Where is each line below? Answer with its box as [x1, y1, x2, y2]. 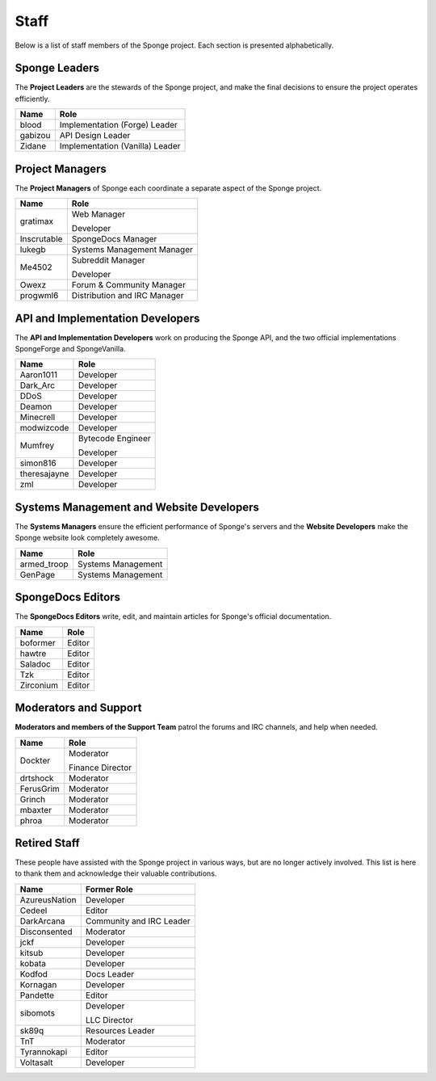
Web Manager [71, 208, 125, 220]
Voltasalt [19, 1057, 53, 1068]
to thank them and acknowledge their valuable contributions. [15, 869, 217, 878]
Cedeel [19, 905, 48, 916]
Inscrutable [19, 233, 63, 245]
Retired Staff [15, 836, 80, 850]
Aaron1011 [19, 369, 58, 381]
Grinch [19, 793, 46, 805]
